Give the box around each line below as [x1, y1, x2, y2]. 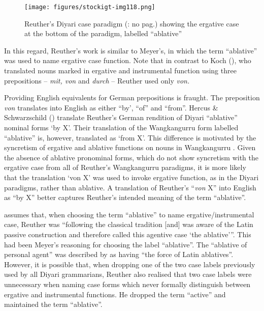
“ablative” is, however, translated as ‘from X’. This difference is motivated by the [4, 132, 256, 143]
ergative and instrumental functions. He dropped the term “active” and [4, 289, 226, 299]
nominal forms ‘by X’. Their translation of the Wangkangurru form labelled [4, 122, 239, 132]
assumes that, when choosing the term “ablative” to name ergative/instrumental [4, 209, 254, 219]
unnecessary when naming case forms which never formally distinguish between [4, 278, 251, 289]
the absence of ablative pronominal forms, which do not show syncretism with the [4, 152, 258, 162]
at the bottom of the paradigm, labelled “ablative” [24, 28, 182, 39]
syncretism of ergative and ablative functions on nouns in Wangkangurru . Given [4, 142, 256, 153]
